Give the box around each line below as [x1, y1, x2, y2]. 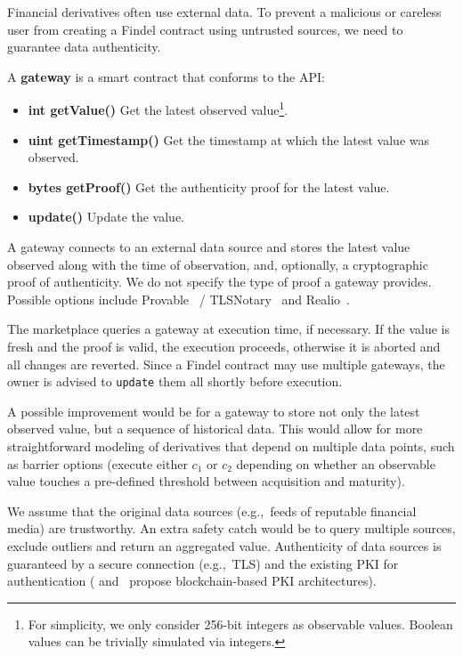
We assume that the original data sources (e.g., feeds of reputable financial [7, 501, 417, 520]
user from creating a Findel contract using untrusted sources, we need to [7, 20, 403, 38]
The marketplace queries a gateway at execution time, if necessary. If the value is [7, 320, 450, 338]
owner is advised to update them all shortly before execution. [7, 372, 343, 391]
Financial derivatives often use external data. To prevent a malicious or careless [7, 3, 442, 20]
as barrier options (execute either [7, 454, 188, 473]
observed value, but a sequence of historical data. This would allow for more [7, 419, 423, 438]
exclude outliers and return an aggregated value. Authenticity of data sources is [7, 536, 442, 555]
